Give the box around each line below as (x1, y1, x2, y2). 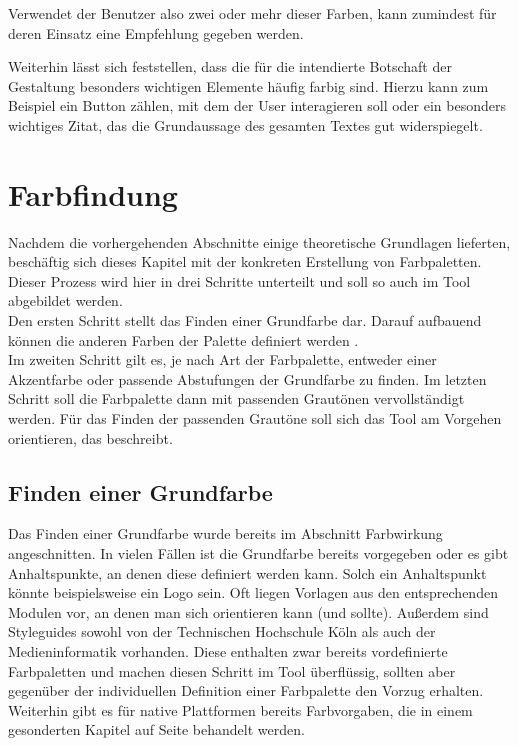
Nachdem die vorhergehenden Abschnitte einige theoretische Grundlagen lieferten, (8, 231, 511, 252)
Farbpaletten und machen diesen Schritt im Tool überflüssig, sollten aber (8, 660, 456, 681)
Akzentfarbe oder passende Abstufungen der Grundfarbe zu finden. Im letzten (8, 368, 487, 389)
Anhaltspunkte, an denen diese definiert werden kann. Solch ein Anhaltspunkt (8, 562, 487, 583)
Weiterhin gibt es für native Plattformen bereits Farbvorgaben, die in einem (8, 699, 473, 720)
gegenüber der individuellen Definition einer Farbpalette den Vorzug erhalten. (8, 680, 484, 701)
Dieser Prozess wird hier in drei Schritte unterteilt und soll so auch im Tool (8, 270, 471, 291)
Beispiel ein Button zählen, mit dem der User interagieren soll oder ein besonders (8, 95, 506, 116)
